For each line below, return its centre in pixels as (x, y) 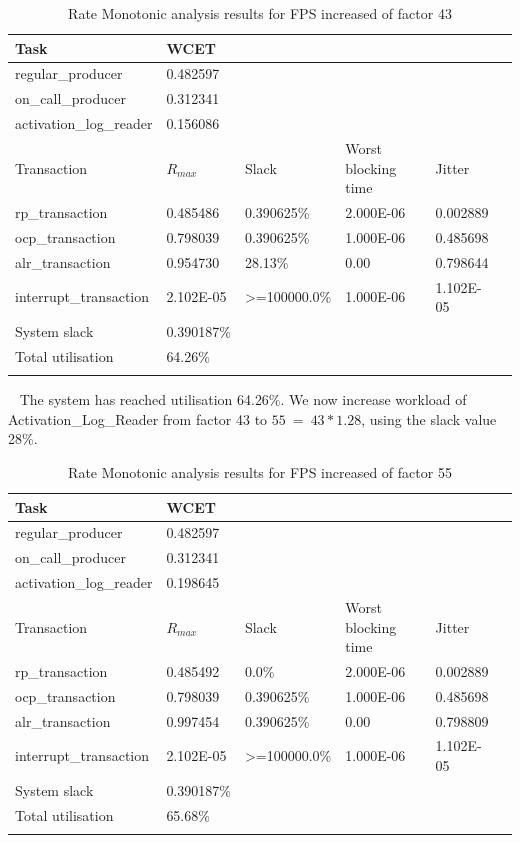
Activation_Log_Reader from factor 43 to (138, 418)
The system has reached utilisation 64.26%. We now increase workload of (243, 399)
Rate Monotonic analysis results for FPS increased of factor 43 (260, 13)
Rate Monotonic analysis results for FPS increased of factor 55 (260, 471)
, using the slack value (429, 418)
